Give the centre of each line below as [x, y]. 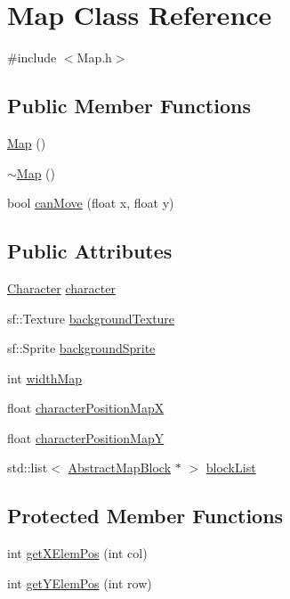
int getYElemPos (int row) [80, 583]
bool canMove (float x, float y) [91, 203]
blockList [231, 468]
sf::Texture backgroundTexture [91, 318]
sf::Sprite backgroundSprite [81, 348]
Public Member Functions [129, 106]
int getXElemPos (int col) [77, 553]
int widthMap [45, 377]
